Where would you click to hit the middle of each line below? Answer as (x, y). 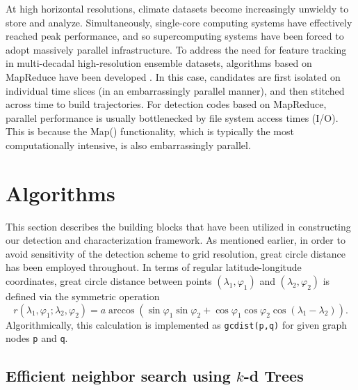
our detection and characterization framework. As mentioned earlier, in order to (176, 240)
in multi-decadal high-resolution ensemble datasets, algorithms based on (159, 63)
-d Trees (274, 376)
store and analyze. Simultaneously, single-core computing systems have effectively (179, 22)
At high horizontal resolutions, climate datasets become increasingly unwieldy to (177, 8)
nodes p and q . (37, 338)
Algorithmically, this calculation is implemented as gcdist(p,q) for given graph (176, 324)
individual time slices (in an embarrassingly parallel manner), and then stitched (175, 90)
